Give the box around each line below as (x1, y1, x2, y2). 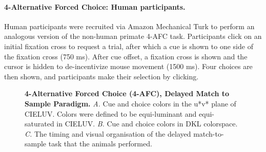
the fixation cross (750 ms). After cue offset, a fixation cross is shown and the (4, 51, 248, 61)
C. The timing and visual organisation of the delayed (25, 128, 191, 139)
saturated (25, 118, 54, 129)
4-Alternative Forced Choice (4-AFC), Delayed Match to (25, 88, 230, 99)
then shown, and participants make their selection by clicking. (4, 71, 199, 81)
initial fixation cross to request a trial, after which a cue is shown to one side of (4, 40, 253, 51)
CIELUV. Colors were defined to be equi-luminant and (25, 108, 197, 119)
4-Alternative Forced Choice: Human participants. (4, 1, 186, 12)
